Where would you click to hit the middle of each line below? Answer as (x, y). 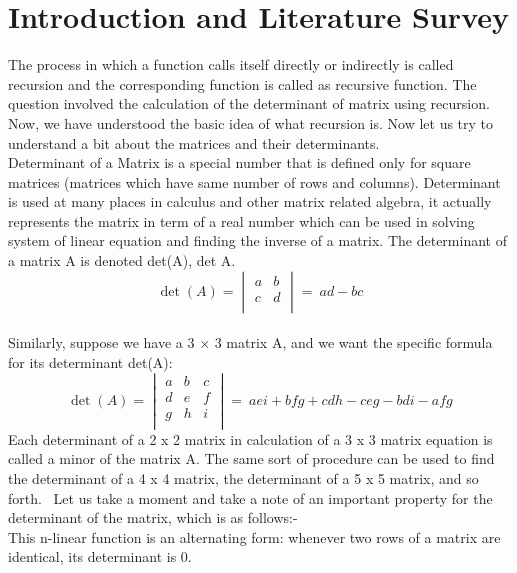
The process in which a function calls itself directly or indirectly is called (231, 64)
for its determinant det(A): (90, 361)
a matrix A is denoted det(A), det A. (122, 260)
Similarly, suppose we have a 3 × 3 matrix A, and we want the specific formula (250, 342)
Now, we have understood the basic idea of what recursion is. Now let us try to (251, 122)
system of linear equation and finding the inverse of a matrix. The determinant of (257, 240)
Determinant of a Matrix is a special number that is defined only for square (239, 162)
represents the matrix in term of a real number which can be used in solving (241, 220)
